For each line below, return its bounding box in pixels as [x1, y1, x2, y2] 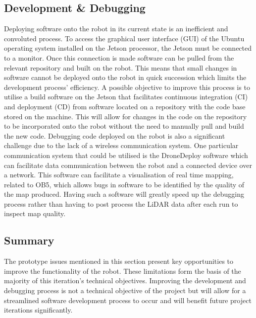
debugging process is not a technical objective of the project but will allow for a [4, 285, 246, 296]
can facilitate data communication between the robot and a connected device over [4, 159, 252, 170]
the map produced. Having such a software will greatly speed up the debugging [4, 189, 244, 199]
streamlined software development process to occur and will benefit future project [4, 295, 252, 305]
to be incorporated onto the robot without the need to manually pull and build [4, 121, 244, 131]
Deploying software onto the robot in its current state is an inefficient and [4, 23, 228, 34]
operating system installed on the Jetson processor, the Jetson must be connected [4, 43, 252, 53]
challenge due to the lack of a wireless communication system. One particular [4, 140, 239, 151]
